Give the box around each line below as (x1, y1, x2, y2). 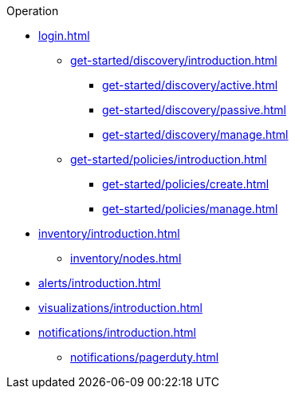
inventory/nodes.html (70, 251, 182, 265)
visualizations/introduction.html (38, 301, 203, 314)
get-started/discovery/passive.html (102, 103, 286, 117)
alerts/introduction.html (38, 276, 161, 290)
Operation (6, 4, 59, 18)
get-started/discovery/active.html (102, 78, 278, 92)
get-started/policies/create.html (102, 177, 269, 191)
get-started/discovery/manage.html (102, 128, 289, 141)
